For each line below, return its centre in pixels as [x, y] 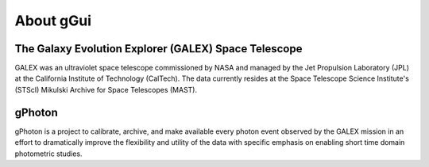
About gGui [53, 21]
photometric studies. [48, 154]
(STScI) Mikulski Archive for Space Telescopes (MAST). [106, 89]
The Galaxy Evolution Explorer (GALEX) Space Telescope [158, 49]
